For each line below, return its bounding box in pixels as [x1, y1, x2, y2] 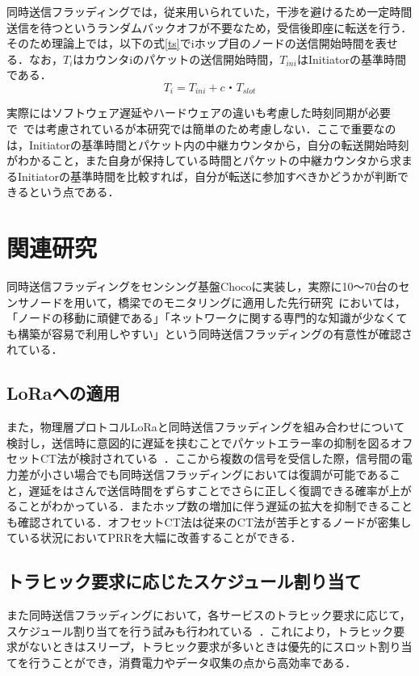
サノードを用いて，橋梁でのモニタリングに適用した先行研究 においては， [17, 293, 406, 310]
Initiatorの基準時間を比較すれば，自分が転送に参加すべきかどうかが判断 [17, 167, 398, 184]
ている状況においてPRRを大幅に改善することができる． [6, 529, 302, 546]
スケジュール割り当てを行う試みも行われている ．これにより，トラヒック [6, 622, 394, 639]
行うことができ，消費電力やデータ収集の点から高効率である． [28, 654, 357, 671]
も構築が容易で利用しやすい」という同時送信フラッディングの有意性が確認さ [6, 325, 413, 342]
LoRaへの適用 [6, 380, 120, 405]
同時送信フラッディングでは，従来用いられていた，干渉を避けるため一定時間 [6, 3, 413, 19]
